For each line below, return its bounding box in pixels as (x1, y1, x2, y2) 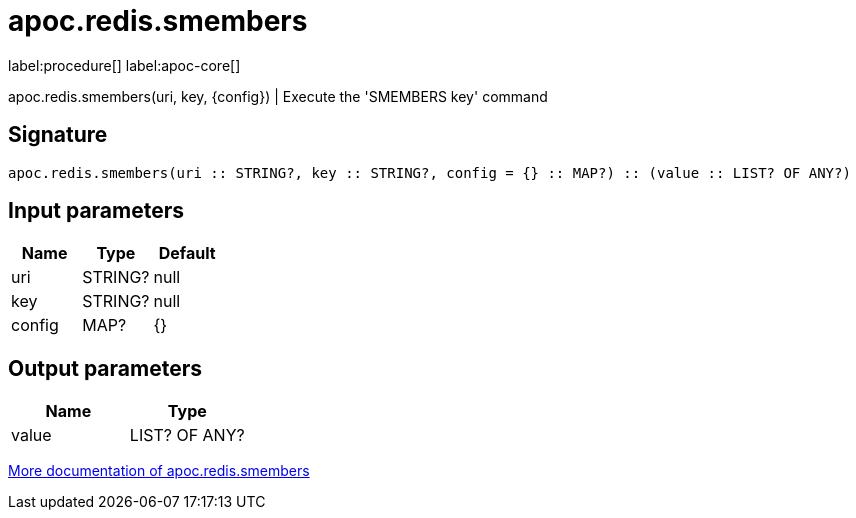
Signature (8, 122, 108, 148)
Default (158, 243, 216, 264)
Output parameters (8, 355, 202, 381)
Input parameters (8, 198, 185, 224)
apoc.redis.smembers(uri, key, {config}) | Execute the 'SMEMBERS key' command (8, 87, 548, 105)
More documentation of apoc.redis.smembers (8, 462, 310, 480)
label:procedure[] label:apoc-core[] (8, 56, 241, 74)
